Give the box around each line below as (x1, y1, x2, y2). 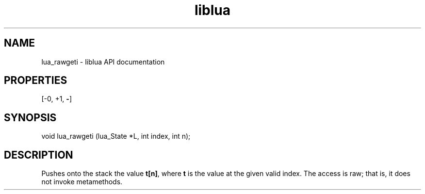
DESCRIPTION (4, 148, 73, 161)
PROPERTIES (4, 74, 67, 87)
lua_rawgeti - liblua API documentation (41, 57, 165, 66)
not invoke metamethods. (41, 178, 123, 186)
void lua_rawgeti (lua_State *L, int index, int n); (41, 132, 191, 141)
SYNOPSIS (4, 111, 57, 124)
